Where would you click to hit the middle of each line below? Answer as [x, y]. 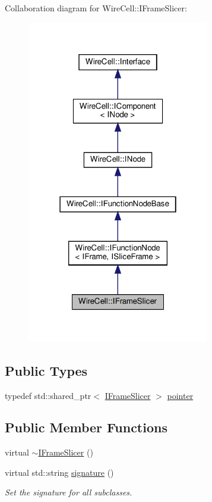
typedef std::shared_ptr [48, 395]
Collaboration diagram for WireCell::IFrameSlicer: [96, 8]
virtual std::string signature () [59, 472]
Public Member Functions [86, 427]
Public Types [46, 370]
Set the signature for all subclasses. [69, 492]
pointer [180, 395]
